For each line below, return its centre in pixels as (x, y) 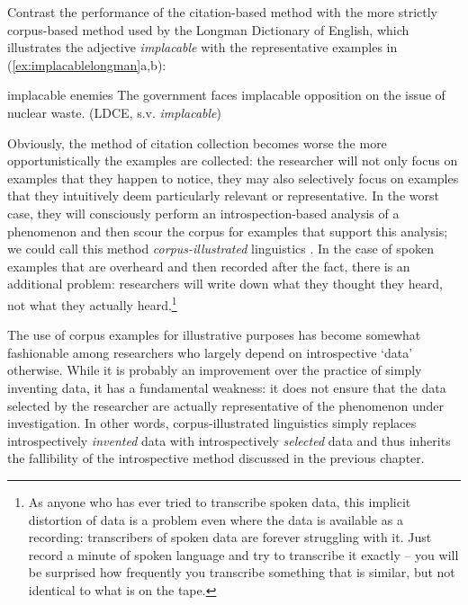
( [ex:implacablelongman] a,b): (87, 64)
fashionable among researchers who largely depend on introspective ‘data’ (210, 352)
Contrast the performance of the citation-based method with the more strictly (222, 12)
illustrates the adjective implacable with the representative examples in (202, 47)
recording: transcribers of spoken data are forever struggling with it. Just (230, 537)
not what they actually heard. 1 (92, 303)
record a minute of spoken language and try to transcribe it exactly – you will (243, 554)
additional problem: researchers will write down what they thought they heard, (225, 284)
